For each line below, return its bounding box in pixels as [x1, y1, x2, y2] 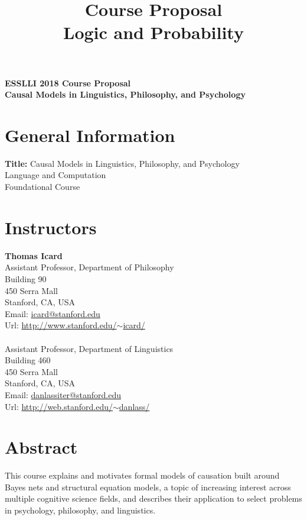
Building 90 [5, 272, 47, 285]
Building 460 [5, 354, 51, 366]
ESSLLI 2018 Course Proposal [5, 76, 131, 89]
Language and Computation [5, 169, 106, 181]
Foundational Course [5, 180, 80, 193]
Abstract [5, 435, 78, 459]
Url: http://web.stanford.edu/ [5, 400, 113, 412]
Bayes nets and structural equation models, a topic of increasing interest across [5, 480, 291, 493]
